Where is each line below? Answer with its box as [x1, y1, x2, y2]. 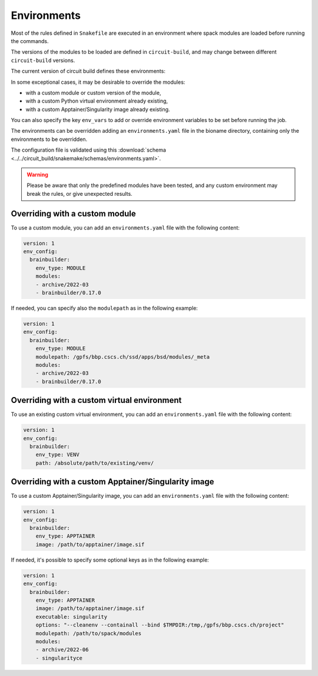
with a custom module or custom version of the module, [25, 89, 161, 96]
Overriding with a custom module [11, 208, 136, 218]
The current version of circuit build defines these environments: [11, 68, 166, 75]
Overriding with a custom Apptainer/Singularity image [11, 477, 214, 487]
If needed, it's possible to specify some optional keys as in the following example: [11, 556, 209, 563]
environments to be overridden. [11, 136, 88, 143]
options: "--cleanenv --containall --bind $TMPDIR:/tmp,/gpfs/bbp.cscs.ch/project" [35, 622, 284, 628]
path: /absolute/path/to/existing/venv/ [35, 460, 154, 466]
